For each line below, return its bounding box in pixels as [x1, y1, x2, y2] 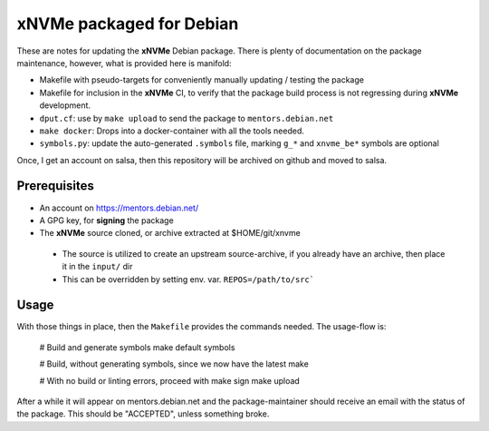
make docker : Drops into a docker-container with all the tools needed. [39, 125, 305, 136]
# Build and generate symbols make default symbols [39, 341, 235, 353]
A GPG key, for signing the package [39, 214, 174, 226]
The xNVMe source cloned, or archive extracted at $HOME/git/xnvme [39, 228, 301, 239]
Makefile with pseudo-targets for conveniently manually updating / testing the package [39, 74, 364, 85]
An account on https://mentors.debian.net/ [39, 202, 199, 213]
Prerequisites [16, 178, 94, 194]
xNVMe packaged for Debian [16, 14, 239, 34]
